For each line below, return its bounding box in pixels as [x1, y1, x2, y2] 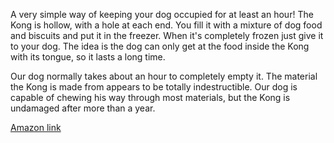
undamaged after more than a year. [10, 102, 156, 114]
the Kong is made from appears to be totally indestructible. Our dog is [10, 81, 298, 93]
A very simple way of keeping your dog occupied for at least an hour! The [10, 9, 314, 20]
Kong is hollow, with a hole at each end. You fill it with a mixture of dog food [10, 19, 323, 31]
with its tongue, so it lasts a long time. [10, 51, 166, 63]
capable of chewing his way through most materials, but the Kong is [10, 92, 291, 103]
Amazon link [10, 122, 62, 133]
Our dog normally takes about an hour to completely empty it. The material [10, 70, 318, 82]
